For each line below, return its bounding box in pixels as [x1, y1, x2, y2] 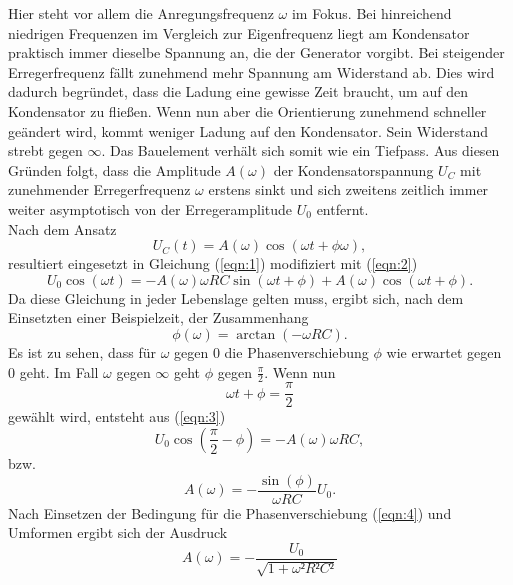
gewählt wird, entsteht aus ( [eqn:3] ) [8, 406, 226, 427]
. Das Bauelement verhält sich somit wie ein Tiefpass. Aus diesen [101, 140, 500, 161]
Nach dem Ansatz [8, 218, 117, 239]
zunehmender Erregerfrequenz [8, 179, 191, 200]
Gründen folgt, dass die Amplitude [8, 159, 221, 180]
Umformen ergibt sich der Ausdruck [8, 522, 228, 543]
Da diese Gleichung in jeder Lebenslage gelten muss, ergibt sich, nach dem [8, 287, 464, 308]
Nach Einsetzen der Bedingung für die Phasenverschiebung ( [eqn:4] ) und [8, 502, 452, 523]
